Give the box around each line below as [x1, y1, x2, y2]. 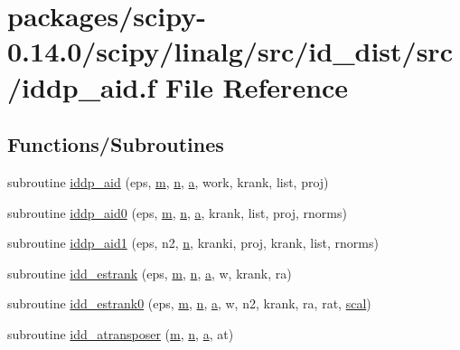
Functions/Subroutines [7, 130, 224, 158]
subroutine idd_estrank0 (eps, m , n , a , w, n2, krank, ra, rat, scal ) [7, 294, 371, 313]
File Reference [165, 68, 349, 105]
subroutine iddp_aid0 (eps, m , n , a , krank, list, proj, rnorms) [7, 203, 347, 222]
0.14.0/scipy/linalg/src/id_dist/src [7, 33, 453, 70]
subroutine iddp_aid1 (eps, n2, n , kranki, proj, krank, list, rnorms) [7, 233, 379, 252]
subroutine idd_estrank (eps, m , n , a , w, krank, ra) [7, 263, 292, 282]
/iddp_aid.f [7, 68, 156, 105]
